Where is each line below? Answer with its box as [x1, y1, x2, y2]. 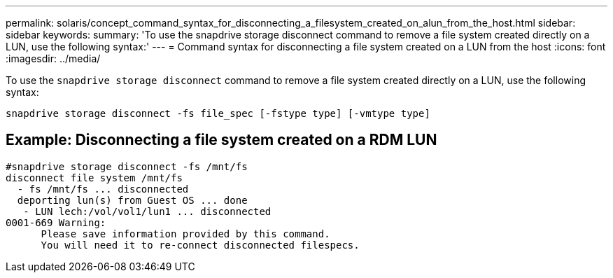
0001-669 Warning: [6, 216, 106, 228]
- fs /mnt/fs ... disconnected [17, 183, 189, 195]
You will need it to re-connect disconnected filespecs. [41, 239, 360, 251]
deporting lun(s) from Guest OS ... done [17, 194, 248, 206]
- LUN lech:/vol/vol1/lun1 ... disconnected [23, 205, 272, 217]
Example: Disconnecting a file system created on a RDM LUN [6, 131, 437, 149]
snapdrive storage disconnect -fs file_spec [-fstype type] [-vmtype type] [6, 108, 430, 119]
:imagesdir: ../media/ [6, 53, 101, 64]
